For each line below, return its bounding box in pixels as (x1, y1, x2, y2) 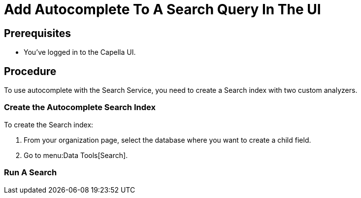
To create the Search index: (4, 120, 94, 129)
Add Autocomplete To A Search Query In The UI (4, 1, 321, 18)
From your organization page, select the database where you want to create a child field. (24, 135, 311, 144)
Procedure (4, 65, 57, 78)
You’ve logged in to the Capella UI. (24, 48, 136, 57)
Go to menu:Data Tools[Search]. (24, 151, 128, 159)
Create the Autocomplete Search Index (4, 102, 156, 113)
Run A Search (4, 167, 57, 178)
